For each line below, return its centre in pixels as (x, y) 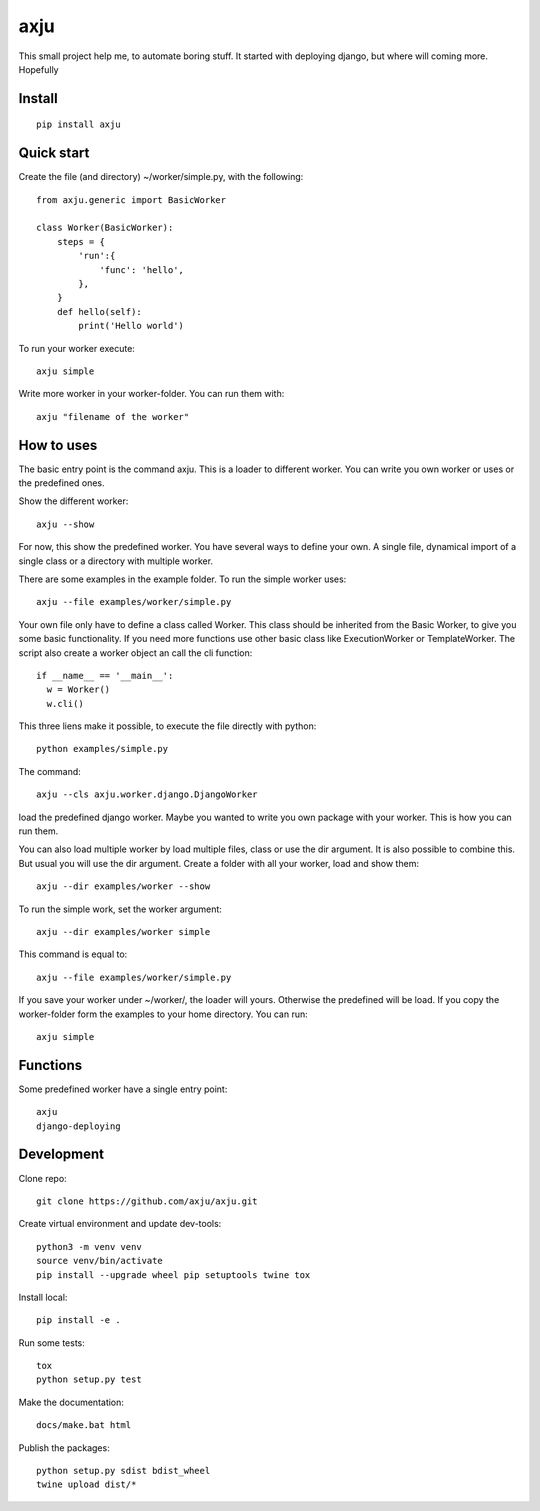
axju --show (65, 524)
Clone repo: (42, 1178)
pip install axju (78, 124)
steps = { (80, 241)
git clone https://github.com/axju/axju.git (147, 1201)
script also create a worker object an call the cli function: (135, 652)
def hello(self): (99, 311)
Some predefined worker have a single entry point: (123, 1089)
